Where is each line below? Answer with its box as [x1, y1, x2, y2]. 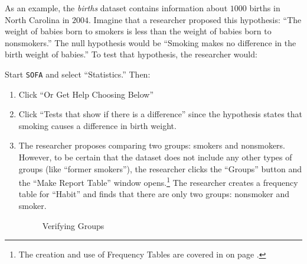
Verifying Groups [42, 219, 104, 231]
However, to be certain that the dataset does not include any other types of [18, 151, 292, 163]
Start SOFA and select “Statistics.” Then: [5, 67, 151, 80]
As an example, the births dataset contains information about [5, 2, 228, 14]
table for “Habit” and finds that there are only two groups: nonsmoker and [18, 188, 289, 200]
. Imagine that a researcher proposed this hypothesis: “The [89, 13, 302, 25]
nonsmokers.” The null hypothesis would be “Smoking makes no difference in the [5, 36, 296, 49]
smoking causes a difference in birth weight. [18, 119, 177, 131]
